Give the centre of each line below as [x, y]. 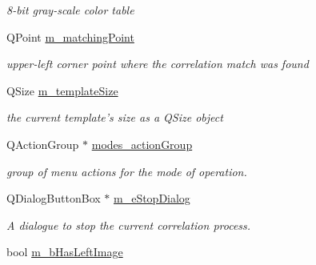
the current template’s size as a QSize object [115, 117]
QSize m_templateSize [62, 90]
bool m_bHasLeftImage [65, 252]
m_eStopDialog [152, 198]
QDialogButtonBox [54, 198]
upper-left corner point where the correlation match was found [158, 64]
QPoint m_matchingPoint [70, 36]
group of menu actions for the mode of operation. [127, 171]
